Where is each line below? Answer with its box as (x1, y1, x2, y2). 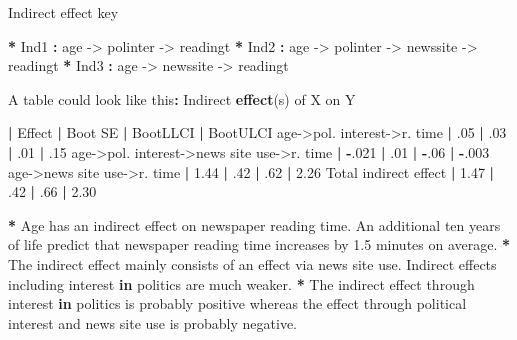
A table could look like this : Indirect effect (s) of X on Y (8, 88, 356, 109)
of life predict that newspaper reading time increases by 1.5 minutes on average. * (8, 234, 511, 255)
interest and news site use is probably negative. (8, 312, 298, 333)
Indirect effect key (8, 2, 119, 22)
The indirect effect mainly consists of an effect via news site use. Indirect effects (8, 253, 497, 274)
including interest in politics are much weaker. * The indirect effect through (8, 273, 475, 294)
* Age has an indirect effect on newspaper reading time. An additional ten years (8, 214, 501, 235)
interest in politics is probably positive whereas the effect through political (8, 293, 467, 314)
